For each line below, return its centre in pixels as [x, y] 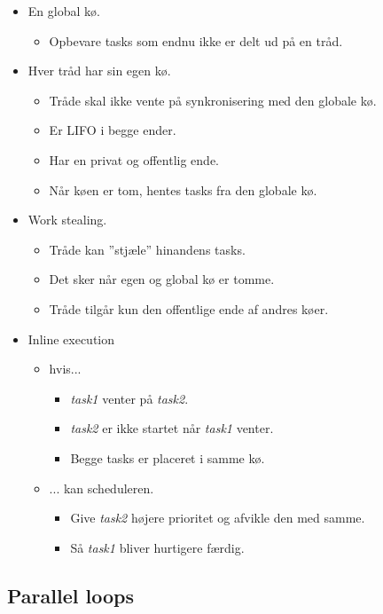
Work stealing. [67, 220]
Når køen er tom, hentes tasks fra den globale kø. [183, 189]
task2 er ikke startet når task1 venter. [172, 428]
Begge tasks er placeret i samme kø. [168, 457]
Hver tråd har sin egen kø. [99, 71]
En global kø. [64, 11]
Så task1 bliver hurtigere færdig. [157, 547]
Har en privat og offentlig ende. [134, 159]
